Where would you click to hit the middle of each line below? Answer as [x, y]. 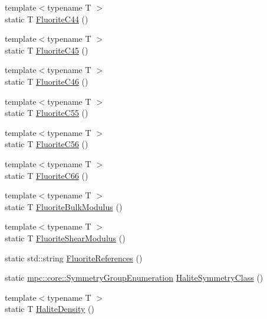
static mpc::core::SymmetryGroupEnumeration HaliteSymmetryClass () [134, 278]
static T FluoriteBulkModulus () [64, 206]
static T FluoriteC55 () [47, 113]
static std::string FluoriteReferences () [74, 257]
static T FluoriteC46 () [47, 81]
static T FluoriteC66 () [47, 175]
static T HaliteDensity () [50, 309]
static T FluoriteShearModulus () [65, 237]
